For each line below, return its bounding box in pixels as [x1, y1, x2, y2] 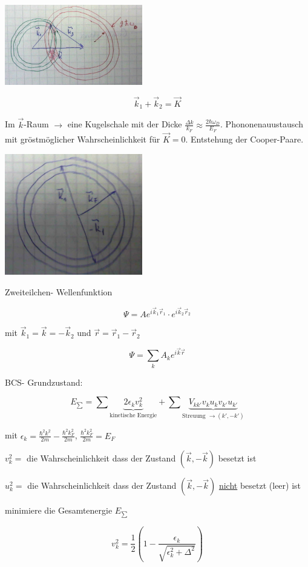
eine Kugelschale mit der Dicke [67, 118, 182, 130]
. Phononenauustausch [220, 118, 303, 130]
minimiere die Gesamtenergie [5, 504, 113, 517]
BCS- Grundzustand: [5, 375, 83, 388]
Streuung [182, 412, 206, 419]
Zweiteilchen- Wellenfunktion [5, 285, 113, 298]
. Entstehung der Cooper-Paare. [185, 133, 304, 145]
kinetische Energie [110, 412, 157, 419]
